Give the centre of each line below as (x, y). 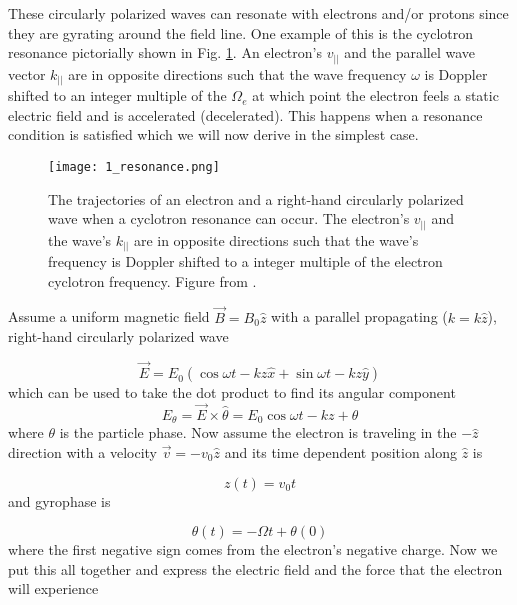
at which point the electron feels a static (375, 95)
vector (27, 73)
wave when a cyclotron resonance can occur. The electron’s (229, 218)
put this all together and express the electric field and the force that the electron (255, 568)
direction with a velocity (82, 451)
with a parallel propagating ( (359, 316)
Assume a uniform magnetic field (109, 316)
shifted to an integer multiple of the (117, 95)
